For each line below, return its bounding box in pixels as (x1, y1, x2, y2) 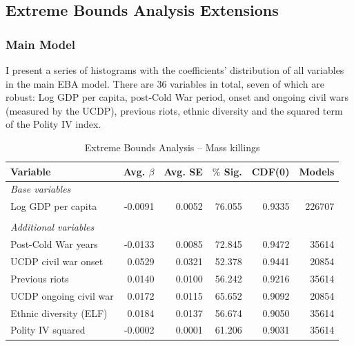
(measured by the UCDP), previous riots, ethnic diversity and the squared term (6, 103, 343, 117)
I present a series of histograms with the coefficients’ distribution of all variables (6, 63, 344, 77)
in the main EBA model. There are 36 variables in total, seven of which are (6, 76, 324, 90)
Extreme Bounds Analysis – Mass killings (84, 140, 260, 154)
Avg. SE (164, 164, 203, 178)
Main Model (6, 35, 76, 52)
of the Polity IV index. (6, 117, 101, 131)
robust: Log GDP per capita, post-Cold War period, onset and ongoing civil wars (6, 90, 349, 104)
